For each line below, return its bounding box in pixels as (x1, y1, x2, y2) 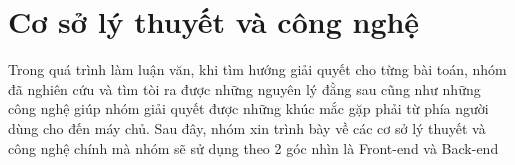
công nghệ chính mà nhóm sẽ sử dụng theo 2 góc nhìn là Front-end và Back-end (8, 137, 499, 158)
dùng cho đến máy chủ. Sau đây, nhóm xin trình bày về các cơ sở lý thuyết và (8, 117, 486, 138)
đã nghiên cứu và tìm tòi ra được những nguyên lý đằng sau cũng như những (8, 78, 481, 99)
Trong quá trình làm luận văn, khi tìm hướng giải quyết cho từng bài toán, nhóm (8, 59, 507, 80)
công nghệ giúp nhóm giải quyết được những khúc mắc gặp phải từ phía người (8, 98, 489, 119)
